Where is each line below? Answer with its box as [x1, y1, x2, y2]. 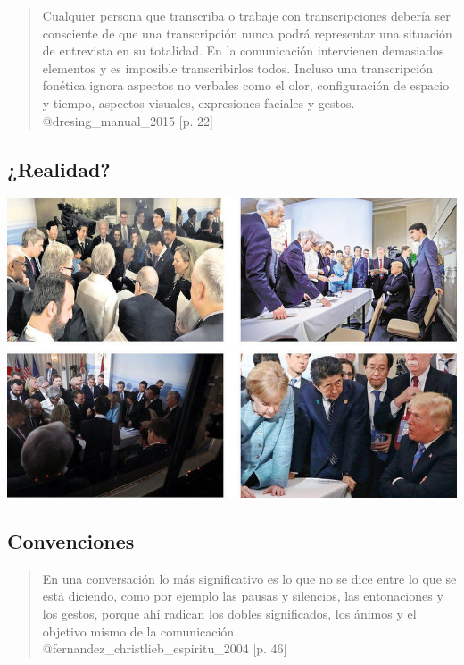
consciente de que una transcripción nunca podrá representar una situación [42, 23, 452, 42]
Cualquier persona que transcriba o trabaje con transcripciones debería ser [42, 6, 451, 24]
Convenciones [7, 526, 135, 554]
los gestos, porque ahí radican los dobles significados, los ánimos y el [42, 603, 417, 622]
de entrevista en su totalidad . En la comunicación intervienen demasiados [42, 41, 444, 60]
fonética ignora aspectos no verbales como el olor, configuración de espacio [42, 76, 450, 95]
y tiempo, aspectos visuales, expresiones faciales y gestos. [42, 93, 355, 112]
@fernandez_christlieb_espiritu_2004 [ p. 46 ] [42, 639, 287, 658]
